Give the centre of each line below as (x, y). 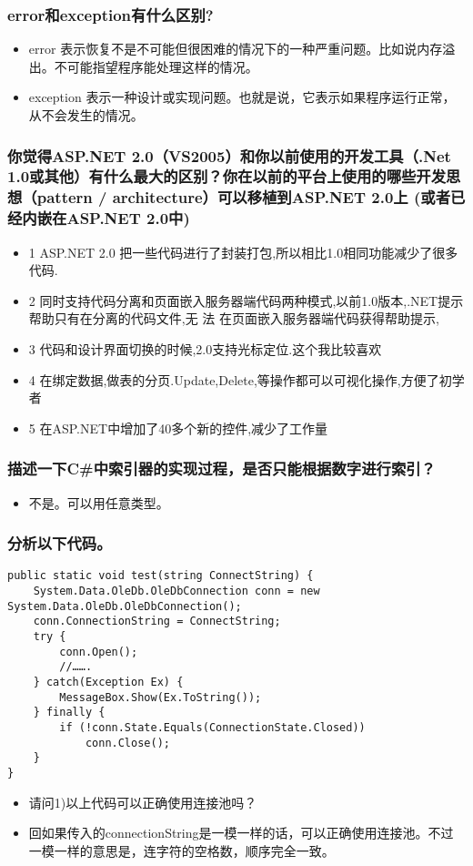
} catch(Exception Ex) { (108, 682)
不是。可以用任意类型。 (99, 502)
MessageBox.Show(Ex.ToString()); (161, 697)
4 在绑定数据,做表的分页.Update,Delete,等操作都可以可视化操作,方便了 (234, 379)
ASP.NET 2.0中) (128, 218)
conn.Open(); (99, 652)
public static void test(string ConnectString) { (161, 576)
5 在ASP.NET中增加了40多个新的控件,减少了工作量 (178, 428)
